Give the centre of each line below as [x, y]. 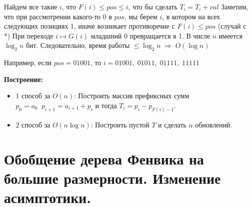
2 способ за [33, 124]
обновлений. [214, 124]
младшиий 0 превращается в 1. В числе [151, 35]
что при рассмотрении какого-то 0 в [58, 16]
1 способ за [33, 96]
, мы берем [141, 16]
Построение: [24, 79]
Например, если [28, 62]
